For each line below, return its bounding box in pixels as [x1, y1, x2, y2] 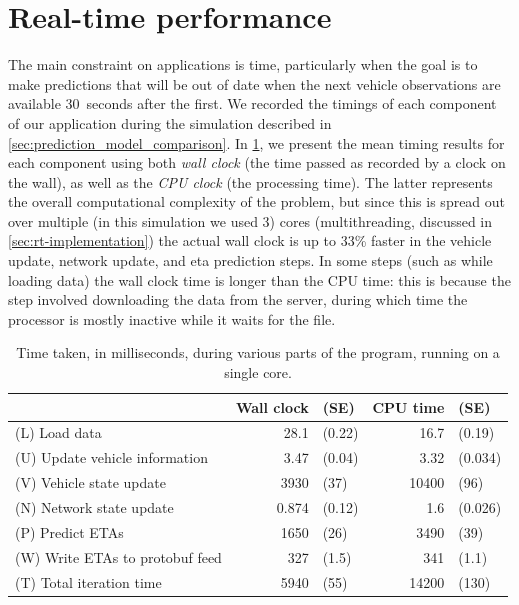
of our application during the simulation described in [8, 112, 332, 133]
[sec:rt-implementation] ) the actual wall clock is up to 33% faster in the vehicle [8, 230, 492, 251]
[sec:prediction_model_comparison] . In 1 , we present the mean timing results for [8, 132, 505, 153]
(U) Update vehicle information [15, 447, 208, 468]
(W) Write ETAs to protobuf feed [15, 546, 222, 567]
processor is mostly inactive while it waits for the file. [8, 308, 336, 329]
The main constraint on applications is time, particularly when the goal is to [8, 54, 478, 75]
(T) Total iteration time [15, 571, 162, 592]
